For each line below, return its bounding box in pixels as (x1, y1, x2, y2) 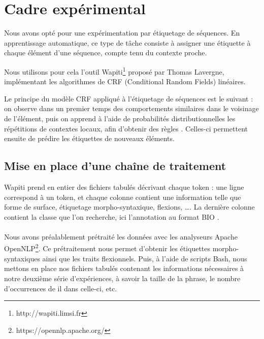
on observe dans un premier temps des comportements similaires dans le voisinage (4, 103, 259, 114)
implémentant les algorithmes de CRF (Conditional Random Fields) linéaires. (4, 76, 246, 87)
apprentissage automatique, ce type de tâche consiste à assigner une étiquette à (4, 37, 251, 48)
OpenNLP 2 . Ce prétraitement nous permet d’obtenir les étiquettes (4, 242, 211, 254)
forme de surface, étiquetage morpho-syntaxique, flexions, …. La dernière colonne (4, 201, 255, 212)
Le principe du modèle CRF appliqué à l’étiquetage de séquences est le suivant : (4, 93, 253, 104)
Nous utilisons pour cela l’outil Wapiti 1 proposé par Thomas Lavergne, (4, 64, 224, 77)
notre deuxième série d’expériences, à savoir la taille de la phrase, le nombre (4, 273, 241, 283)
